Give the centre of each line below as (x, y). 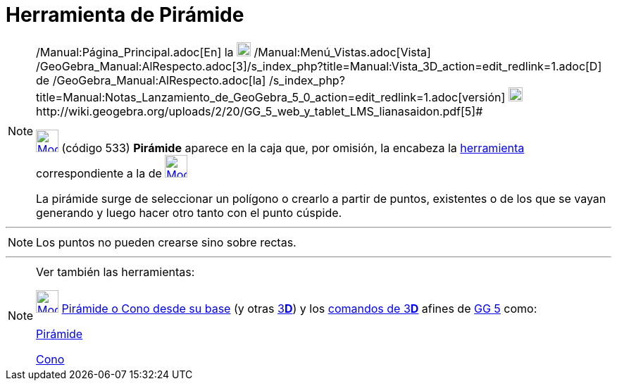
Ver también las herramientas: (116, 272)
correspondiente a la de (99, 173)
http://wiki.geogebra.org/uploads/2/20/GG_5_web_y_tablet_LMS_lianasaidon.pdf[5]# (260, 111)
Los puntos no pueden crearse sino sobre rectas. (166, 242)
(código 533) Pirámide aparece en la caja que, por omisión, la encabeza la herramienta (293, 148)
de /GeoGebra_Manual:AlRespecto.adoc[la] (151, 80)
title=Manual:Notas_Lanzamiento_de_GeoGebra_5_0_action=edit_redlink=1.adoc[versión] (271, 97)
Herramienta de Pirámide (125, 15)
